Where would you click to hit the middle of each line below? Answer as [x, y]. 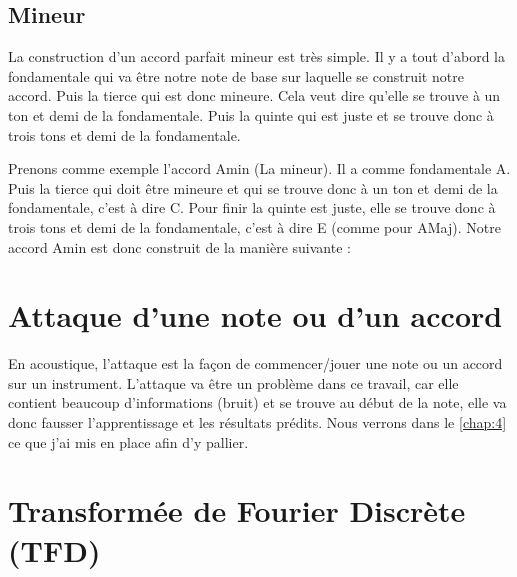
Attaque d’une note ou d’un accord [255, 315]
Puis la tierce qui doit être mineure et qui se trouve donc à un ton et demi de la [253, 187]
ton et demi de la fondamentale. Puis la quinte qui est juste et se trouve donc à [251, 114]
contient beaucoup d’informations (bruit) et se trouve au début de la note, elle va [257, 402]
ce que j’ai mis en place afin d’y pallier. [128, 441]
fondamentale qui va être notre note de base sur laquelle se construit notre [236, 75]
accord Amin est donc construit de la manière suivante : [179, 246]
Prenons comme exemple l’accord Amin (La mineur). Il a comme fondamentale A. [259, 168]
